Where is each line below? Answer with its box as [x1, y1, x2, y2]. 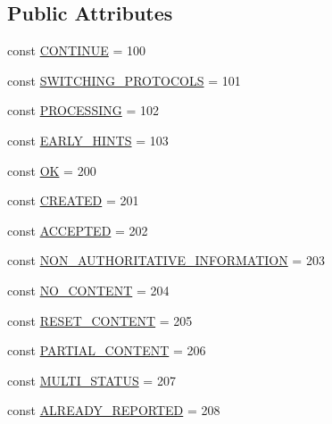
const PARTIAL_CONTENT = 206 [7, 341, 206, 360]
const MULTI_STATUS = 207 [7, 370, 176, 389]
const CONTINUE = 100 [7, 41, 146, 60]
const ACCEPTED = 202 [7, 220, 148, 239]
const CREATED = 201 [7, 191, 139, 210]
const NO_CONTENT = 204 [7, 280, 170, 299]
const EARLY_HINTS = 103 [7, 130, 169, 149]
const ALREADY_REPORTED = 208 [7, 401, 220, 420]
